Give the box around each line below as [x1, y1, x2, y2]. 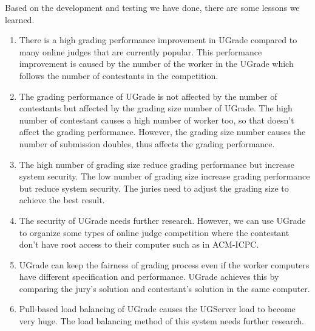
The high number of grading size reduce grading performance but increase [19, 158, 294, 170]
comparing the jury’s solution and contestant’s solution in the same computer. [19, 282, 310, 294]
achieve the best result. [19, 193, 105, 206]
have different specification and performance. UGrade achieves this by [19, 270, 279, 283]
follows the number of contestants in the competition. [19, 69, 218, 82]
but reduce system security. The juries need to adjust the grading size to [19, 181, 289, 194]
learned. [5, 13, 35, 26]
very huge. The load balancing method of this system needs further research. [19, 315, 304, 327]
